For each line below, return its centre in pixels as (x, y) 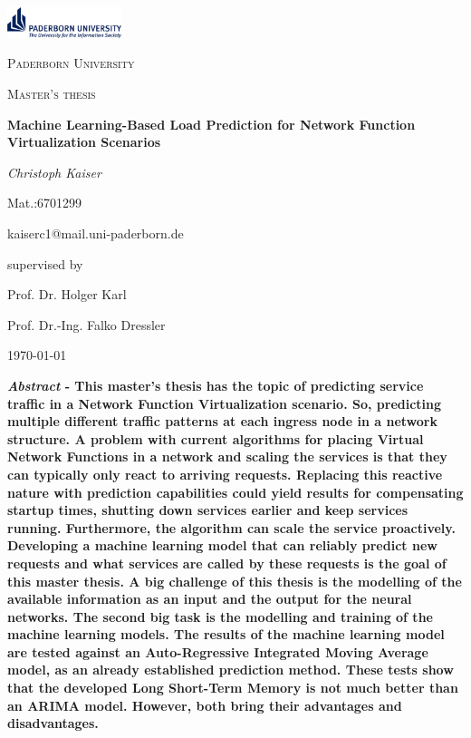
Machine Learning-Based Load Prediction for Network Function (211, 124)
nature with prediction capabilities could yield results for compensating (235, 492)
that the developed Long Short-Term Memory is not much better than (233, 688)
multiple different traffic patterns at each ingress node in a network (222, 421)
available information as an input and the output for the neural (210, 599)
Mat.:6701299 (45, 203)
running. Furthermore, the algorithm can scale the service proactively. (231, 527)
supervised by (45, 263)
